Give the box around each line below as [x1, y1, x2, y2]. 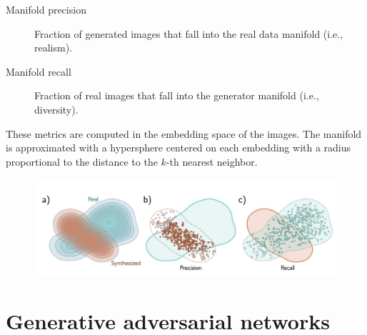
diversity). [34, 101, 79, 116]
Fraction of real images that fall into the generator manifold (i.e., [34, 88, 319, 103]
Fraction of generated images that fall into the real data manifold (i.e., [34, 26, 343, 41]
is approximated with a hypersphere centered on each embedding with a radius [6, 140, 351, 155]
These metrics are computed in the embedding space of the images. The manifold [6, 126, 362, 141]
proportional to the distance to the [6, 154, 158, 169]
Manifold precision [6, 2, 86, 16]
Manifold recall [6, 64, 71, 79]
